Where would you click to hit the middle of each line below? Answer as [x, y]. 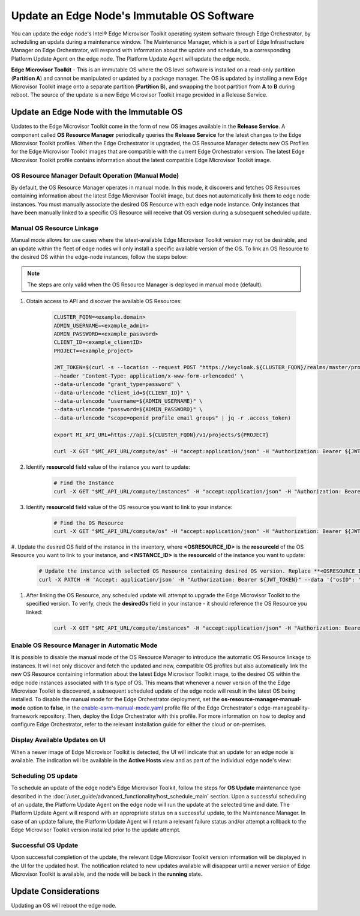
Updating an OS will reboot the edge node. [64, 905]
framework [25, 716]
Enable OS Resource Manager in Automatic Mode [84, 645]
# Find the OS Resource [89, 523]
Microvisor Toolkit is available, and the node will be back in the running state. [107, 874]
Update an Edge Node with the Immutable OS [97, 112]
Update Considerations [55, 891]
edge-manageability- [284, 708]
